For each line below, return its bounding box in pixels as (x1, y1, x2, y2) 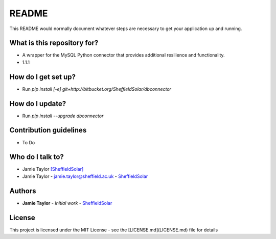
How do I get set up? (9, 72, 76, 81)
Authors (9, 187, 36, 195)
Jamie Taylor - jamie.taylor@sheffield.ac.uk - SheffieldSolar (22, 173, 148, 179)
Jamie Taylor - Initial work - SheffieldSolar (22, 200, 112, 206)
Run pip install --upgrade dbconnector (22, 113, 104, 119)
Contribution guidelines (9, 126, 87, 135)
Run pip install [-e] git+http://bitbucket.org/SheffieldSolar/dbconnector (22, 86, 171, 92)
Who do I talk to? (9, 153, 64, 162)
